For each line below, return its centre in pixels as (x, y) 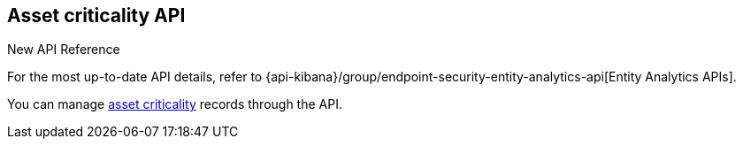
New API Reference (64, 50)
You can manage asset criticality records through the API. (175, 104)
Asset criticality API (96, 15)
